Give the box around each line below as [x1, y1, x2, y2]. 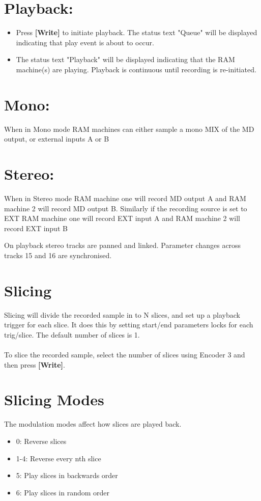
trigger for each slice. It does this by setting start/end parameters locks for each [4, 319, 253, 330]
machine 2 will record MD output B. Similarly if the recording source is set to [4, 203, 247, 213]
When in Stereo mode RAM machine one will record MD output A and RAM [4, 192, 246, 203]
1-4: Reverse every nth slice [16, 453, 101, 463]
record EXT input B [4, 222, 68, 233]
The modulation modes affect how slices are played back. [4, 419, 182, 429]
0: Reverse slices [16, 435, 67, 446]
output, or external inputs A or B [4, 133, 109, 144]
